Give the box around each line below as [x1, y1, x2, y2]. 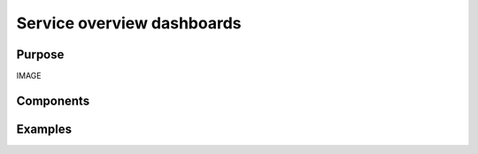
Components [16, 93, 90, 108]
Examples [16, 121, 73, 136]
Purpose [16, 47, 65, 62]
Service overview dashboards [16, 13, 243, 33]
